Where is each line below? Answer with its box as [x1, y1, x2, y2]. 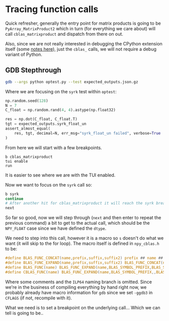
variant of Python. [5, 51, 43, 57]
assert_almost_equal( [5, 126, 51, 131]
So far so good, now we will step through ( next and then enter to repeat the [5, 215, 161, 221]
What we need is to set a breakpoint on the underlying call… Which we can [5, 304, 160, 310]
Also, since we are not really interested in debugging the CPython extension [5, 40, 162, 46]
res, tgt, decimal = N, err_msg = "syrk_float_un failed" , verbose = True [14, 131, 161, 136]
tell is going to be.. [5, 310, 44, 316]
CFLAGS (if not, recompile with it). [5, 295, 72, 301]
